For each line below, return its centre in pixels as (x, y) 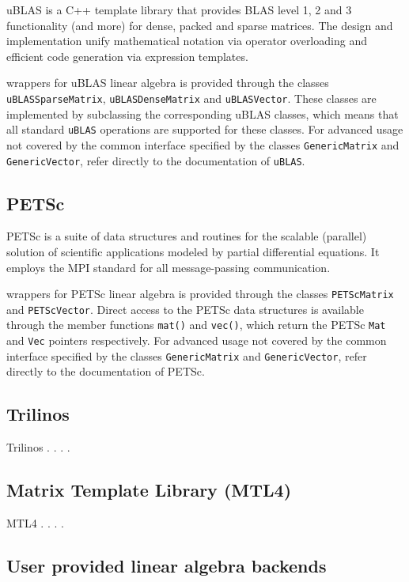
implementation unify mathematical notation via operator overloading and (187, 41)
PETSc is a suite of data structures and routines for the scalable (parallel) (187, 236)
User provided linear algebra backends (167, 566)
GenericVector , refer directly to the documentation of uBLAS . (156, 160)
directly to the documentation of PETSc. (106, 371)
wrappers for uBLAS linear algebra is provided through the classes (168, 83)
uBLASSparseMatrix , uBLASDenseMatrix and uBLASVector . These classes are (191, 98)
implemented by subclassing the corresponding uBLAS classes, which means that (203, 113)
